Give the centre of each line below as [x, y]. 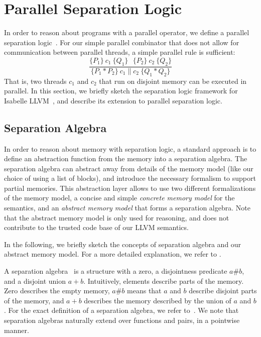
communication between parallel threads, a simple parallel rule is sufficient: [120, 52]
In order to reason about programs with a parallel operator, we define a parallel [127, 32]
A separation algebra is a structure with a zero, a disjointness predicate [116, 271]
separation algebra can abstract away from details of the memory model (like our [129, 168]
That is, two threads [35, 81]
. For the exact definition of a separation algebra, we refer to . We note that [121, 310]
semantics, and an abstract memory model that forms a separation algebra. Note [127, 208]
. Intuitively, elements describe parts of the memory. [164, 280]
